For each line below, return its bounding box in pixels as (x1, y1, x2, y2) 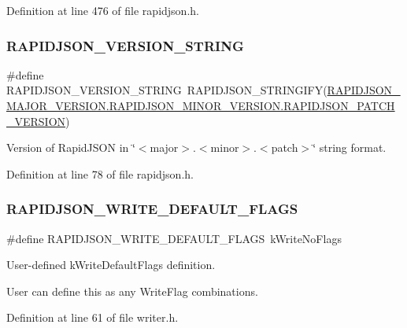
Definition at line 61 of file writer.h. (6, 309, 179, 326)
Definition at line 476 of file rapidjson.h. (6, 2, 199, 18)
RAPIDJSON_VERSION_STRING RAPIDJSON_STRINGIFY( (6, 82, 327, 98)
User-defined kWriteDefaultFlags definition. (6, 256, 216, 273)
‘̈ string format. (313, 139, 387, 156)
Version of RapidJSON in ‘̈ (6, 139, 135, 156)
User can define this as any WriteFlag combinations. (6, 282, 258, 299)
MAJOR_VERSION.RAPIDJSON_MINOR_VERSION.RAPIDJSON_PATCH (6, 98, 395, 113)
